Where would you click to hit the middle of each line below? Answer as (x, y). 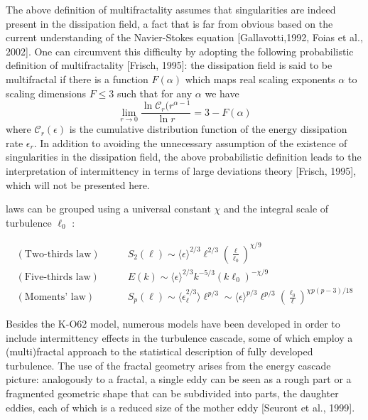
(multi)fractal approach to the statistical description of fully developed (159, 351)
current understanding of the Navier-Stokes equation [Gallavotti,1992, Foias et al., (184, 37)
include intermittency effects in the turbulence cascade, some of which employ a (179, 337)
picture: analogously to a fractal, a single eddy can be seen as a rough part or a (179, 379)
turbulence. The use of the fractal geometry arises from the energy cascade (168, 365)
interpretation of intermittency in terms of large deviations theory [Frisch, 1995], (181, 171)
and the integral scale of (276, 209)
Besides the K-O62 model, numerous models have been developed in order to (173, 324)
